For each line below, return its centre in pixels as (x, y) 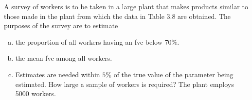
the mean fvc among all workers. (64, 58)
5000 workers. (36, 93)
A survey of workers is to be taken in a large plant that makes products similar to (126, 6)
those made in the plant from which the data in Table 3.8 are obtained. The (117, 16)
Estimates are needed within (58, 74)
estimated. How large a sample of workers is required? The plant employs (125, 84)
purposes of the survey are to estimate (61, 25)
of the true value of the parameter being (173, 74)
